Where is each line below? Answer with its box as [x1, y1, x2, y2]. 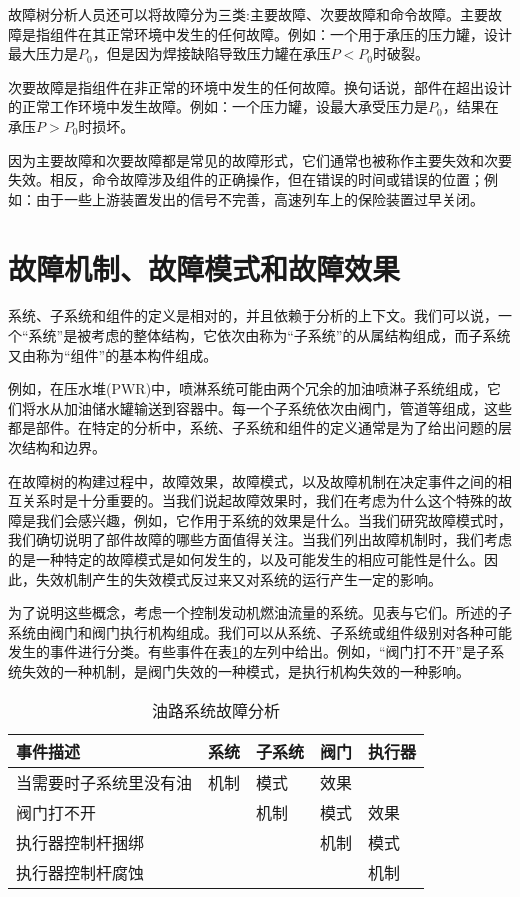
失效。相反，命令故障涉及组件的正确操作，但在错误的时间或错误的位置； [8, 169, 484, 190]
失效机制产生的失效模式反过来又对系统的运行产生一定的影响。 [35, 568, 442, 589]
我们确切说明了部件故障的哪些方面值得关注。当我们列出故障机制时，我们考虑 [8, 529, 512, 550]
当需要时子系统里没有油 [16, 770, 193, 794]
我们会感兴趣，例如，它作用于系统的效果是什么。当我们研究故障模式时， [35, 509, 512, 530]
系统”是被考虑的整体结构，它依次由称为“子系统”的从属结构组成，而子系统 [28, 325, 511, 346]
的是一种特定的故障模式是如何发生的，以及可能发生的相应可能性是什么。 [8, 549, 484, 569]
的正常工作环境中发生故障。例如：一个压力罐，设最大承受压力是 [8, 96, 428, 117]
